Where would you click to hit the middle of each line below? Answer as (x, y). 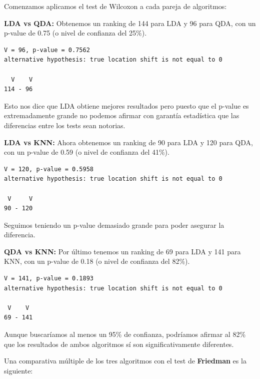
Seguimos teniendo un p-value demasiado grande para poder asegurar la (114, 225)
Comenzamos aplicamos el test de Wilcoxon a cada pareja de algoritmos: (115, 6)
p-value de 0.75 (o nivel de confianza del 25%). (75, 33)
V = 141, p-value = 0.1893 (49, 279)
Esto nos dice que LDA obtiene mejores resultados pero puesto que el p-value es (126, 105)
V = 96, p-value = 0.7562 (47, 50)
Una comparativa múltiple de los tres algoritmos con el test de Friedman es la (125, 361)
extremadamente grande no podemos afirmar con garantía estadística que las (122, 115)
